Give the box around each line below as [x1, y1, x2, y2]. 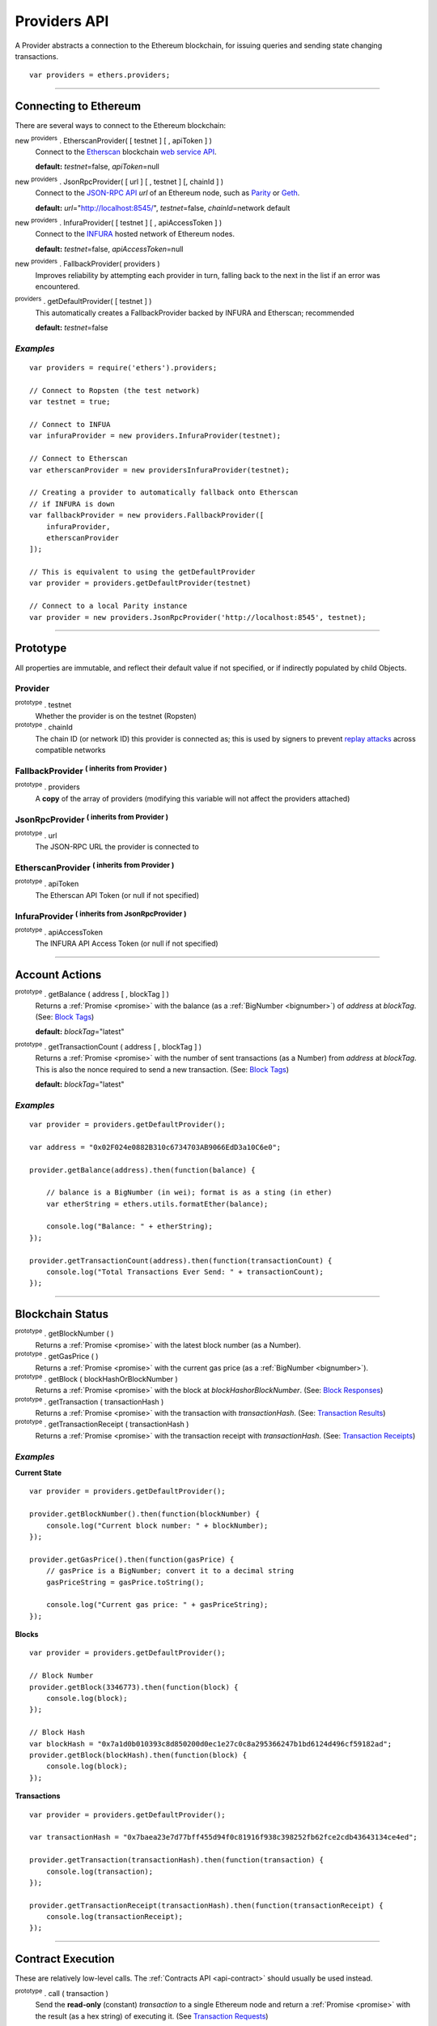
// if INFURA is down [29, 499, 115, 508]
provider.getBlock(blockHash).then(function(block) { [29, 1750, 247, 1759]
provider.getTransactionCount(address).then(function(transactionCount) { [29, 1256, 333, 1265]
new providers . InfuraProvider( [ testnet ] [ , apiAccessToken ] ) [15, 216, 223, 227]
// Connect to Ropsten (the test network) [29, 386, 201, 395]
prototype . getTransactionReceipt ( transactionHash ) [15, 1418, 189, 1430]
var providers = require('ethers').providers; [29, 363, 218, 373]
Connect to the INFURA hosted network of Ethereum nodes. [35, 229, 235, 239]
